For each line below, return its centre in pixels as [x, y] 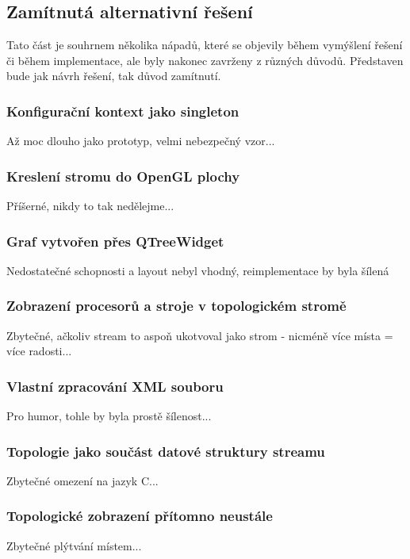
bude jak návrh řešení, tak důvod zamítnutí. [114, 76]
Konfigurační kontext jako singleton [123, 111]
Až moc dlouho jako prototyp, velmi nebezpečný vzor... [141, 141]
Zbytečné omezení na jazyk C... [82, 480]
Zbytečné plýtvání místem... [74, 545]
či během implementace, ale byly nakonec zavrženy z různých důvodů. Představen [205, 60]
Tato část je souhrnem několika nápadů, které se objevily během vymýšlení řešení [205, 45]
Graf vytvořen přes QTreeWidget [115, 241]
